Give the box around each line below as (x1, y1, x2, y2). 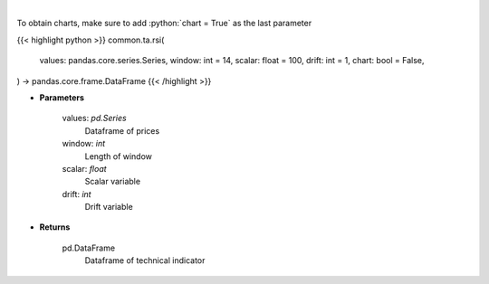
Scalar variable (84, 176, 140, 187)
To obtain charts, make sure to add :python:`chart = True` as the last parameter (16, 18, 312, 29)
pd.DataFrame (62, 242, 116, 253)
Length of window (84, 150, 153, 162)
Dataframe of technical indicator (84, 255, 206, 266)
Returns (39, 222, 71, 232)
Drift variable (84, 202, 133, 213)
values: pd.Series (62, 113, 127, 124)
